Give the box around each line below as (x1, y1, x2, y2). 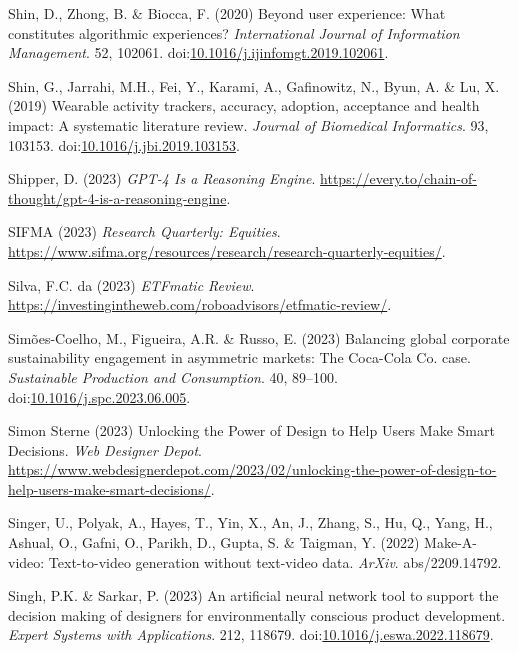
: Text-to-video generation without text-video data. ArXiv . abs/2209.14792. (40, 551, 502, 572)
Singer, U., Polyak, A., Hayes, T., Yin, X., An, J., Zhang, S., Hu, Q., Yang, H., (8, 512, 493, 533)
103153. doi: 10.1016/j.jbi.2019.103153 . (8, 134, 240, 155)
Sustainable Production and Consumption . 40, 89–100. (8, 366, 338, 387)
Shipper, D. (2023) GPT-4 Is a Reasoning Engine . (8, 168, 316, 189)
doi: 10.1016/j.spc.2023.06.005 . (8, 386, 191, 407)
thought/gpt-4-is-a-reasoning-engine (8, 187, 227, 208)
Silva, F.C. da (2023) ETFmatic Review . (8, 274, 255, 295)
